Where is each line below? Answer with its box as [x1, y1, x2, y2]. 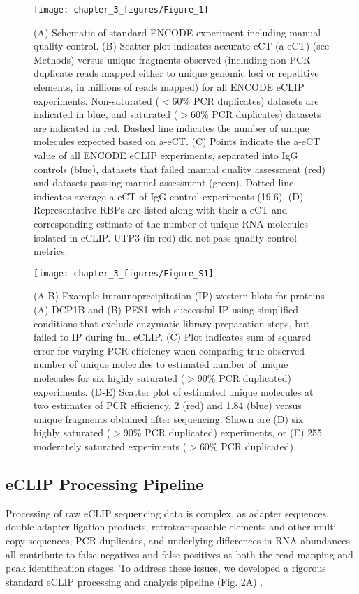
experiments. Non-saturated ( [34, 93, 159, 107]
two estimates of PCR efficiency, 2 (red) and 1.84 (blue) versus [34, 398, 302, 413]
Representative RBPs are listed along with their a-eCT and [34, 202, 288, 217]
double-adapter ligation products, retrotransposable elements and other [6, 519, 311, 534]
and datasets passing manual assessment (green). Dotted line [34, 175, 294, 190]
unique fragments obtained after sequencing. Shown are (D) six [34, 411, 304, 426]
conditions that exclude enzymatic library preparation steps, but [34, 315, 310, 330]
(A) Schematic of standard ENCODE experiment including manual [34, 24, 321, 39]
